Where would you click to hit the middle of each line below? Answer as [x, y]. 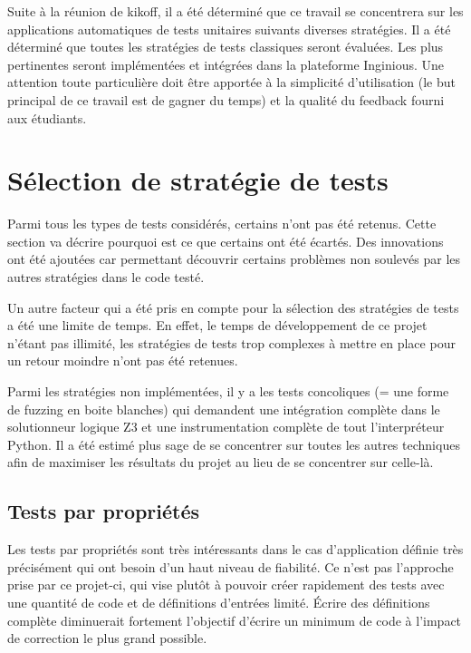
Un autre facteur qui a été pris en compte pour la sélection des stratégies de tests [233, 307]
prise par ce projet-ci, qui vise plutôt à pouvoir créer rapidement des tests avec [226, 585]
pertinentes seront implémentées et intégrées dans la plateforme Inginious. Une [226, 64]
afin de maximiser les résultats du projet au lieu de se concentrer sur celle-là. [221, 462]
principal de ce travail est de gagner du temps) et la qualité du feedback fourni [226, 99]
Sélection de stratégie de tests [198, 180]
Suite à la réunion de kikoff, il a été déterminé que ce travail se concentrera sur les [235, 11]
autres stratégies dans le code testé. [106, 277]
